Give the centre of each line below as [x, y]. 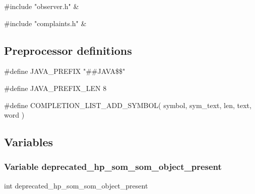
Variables [29, 142]
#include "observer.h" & [42, 6]
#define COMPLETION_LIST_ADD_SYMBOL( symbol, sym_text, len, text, [128, 105]
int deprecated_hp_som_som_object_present [76, 185]
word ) [14, 115]
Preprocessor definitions [68, 50]
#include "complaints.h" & [45, 23]
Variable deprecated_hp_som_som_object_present [113, 167]
